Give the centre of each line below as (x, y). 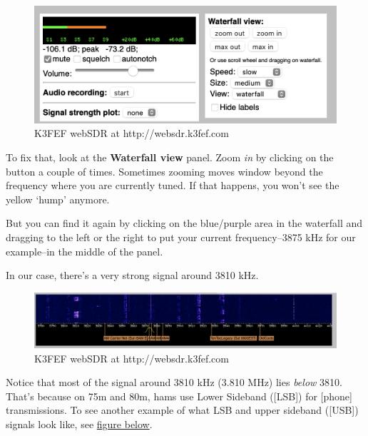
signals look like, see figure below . (79, 424)
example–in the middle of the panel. (85, 251)
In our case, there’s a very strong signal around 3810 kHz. (132, 275)
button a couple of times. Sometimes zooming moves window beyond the (164, 171)
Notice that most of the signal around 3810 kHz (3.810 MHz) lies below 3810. (174, 382)
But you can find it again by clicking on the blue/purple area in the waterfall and (184, 223)
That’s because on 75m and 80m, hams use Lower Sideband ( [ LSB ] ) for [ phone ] (179, 396)
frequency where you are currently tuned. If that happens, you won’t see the (173, 185)
